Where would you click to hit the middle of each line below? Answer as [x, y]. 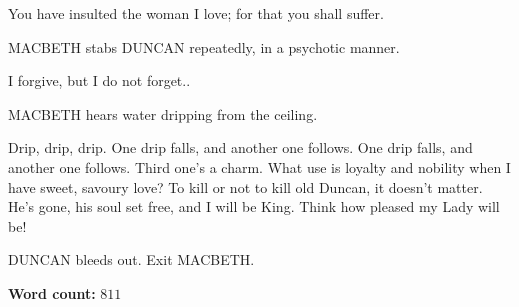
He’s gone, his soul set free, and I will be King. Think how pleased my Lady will [254, 206]
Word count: [52, 292]
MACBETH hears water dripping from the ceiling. [163, 113]
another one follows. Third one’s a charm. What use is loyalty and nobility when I [259, 166]
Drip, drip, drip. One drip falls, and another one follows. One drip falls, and [240, 147]
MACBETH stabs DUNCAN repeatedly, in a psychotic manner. [204, 46]
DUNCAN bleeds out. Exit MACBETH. [131, 259]
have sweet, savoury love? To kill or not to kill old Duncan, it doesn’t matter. [245, 186]
